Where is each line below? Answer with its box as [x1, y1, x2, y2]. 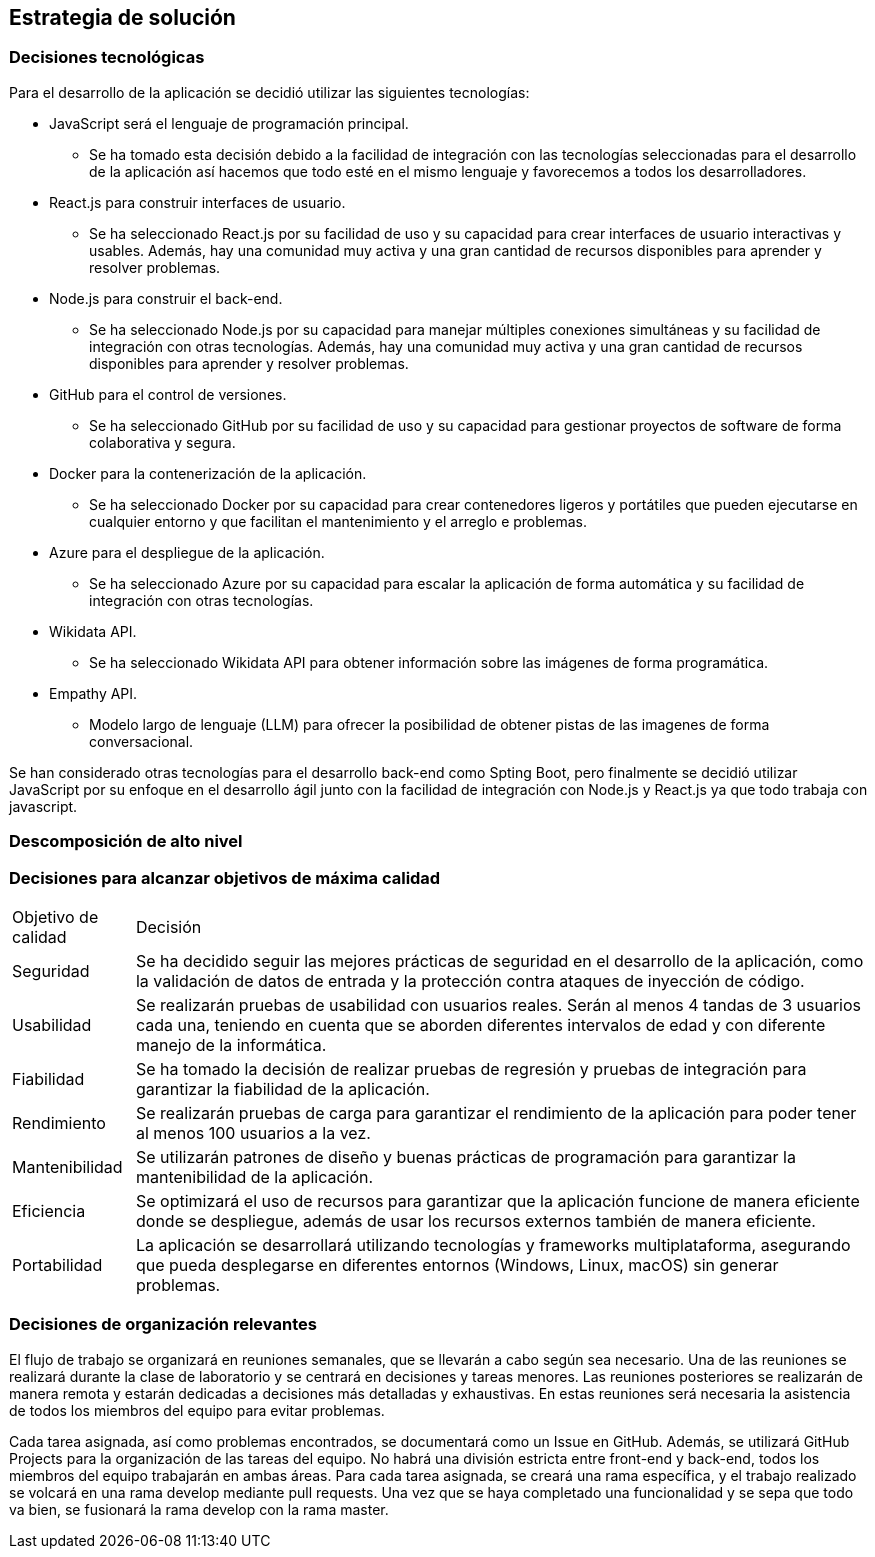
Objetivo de [12, 906, 99, 927]
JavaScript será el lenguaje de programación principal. [49, 114, 409, 132]
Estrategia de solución [9, 5, 236, 30]
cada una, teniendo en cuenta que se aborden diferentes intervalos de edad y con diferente [135, 1014, 826, 1035]
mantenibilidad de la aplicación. [135, 1166, 374, 1187]
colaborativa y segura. [89, 433, 236, 451]
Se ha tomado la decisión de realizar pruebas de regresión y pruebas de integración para [135, 1058, 807, 1079]
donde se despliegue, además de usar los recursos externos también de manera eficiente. [135, 1210, 816, 1231]
